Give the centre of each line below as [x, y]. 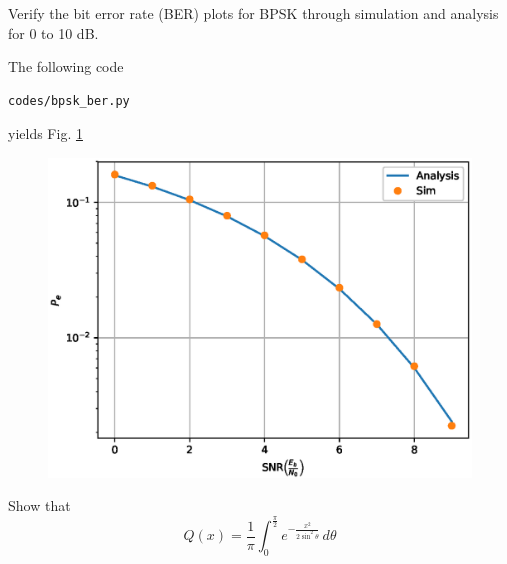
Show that [39, 505]
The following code [66, 66]
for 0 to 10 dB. [53, 32]
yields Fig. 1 [45, 133]
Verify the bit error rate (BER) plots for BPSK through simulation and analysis [253, 13]
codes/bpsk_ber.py [69, 100]
